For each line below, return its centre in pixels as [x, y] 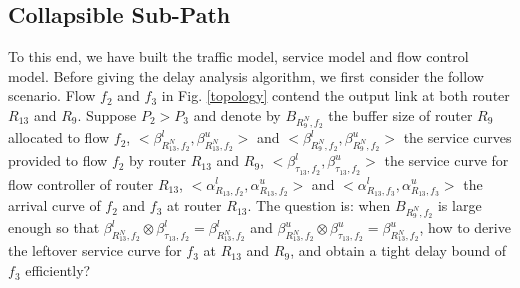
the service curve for [446, 160]
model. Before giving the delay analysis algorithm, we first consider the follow [246, 75]
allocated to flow [59, 137]
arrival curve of [54, 205]
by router [157, 160]
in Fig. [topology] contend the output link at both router [335, 95]
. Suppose [107, 114]
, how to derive [465, 227]
